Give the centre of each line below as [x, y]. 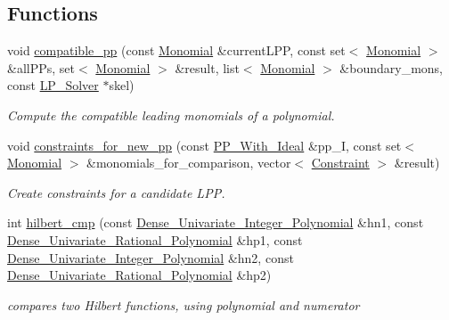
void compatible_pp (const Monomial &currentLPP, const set [176, 50]
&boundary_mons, [391, 67]
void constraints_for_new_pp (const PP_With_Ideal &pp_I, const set [204, 145]
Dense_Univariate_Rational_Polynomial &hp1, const [155, 239]
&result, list [207, 67]
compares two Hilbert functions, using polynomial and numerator [184, 304]
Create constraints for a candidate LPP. [116, 192]
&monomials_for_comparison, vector [189, 163]
